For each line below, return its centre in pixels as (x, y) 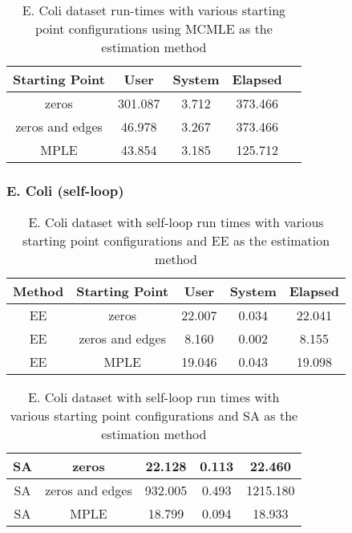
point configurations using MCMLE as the (154, 28)
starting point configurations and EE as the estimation (176, 241)
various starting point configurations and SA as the (154, 416)
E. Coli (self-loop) (65, 190)
